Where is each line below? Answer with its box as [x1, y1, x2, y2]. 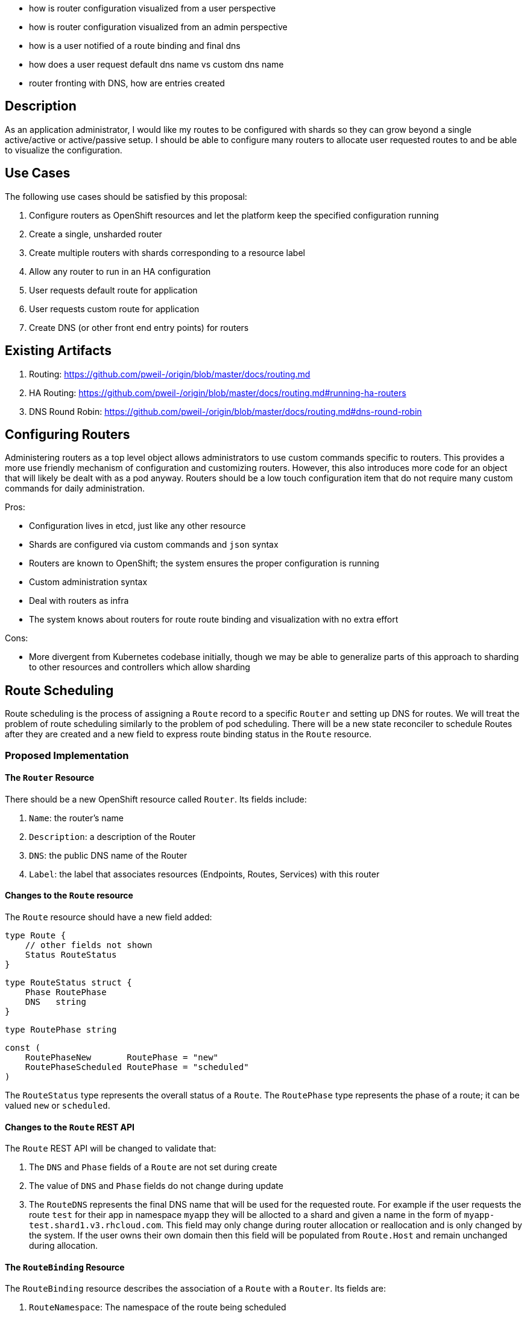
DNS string [25, 997, 86, 1007]
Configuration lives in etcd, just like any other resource [29, 521, 246, 531]
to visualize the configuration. [5, 144, 122, 155]
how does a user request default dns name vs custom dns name [29, 59, 284, 69]
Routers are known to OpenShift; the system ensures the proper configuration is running [29, 558, 379, 569]
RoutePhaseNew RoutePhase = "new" [25, 1053, 219, 1063]
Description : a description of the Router [29, 831, 196, 842]
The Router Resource [5, 772, 95, 783]
